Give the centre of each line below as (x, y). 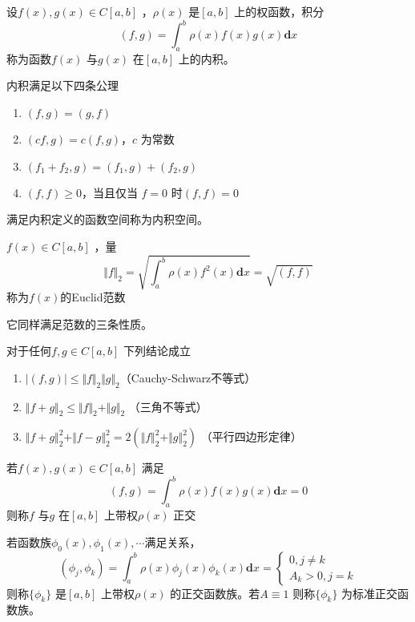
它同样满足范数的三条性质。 (79, 323)
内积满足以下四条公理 (62, 85)
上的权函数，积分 (279, 11)
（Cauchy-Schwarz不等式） (188, 377)
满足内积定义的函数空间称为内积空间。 (107, 219)
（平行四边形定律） (251, 436)
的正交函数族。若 (215, 593)
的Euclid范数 (93, 297)
